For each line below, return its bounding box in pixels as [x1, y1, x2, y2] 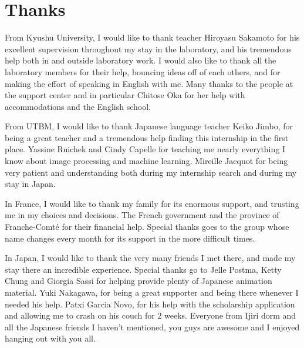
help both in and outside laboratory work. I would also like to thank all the [5, 54, 276, 66]
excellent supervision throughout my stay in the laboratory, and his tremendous [5, 42, 292, 55]
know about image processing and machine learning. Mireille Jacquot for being [5, 155, 288, 167]
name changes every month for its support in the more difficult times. [5, 232, 255, 244]
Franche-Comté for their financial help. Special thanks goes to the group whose [5, 220, 289, 233]
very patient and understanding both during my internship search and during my [5, 166, 297, 178]
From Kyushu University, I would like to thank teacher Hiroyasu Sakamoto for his [5, 31, 300, 43]
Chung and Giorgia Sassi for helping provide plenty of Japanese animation [5, 275, 272, 287]
